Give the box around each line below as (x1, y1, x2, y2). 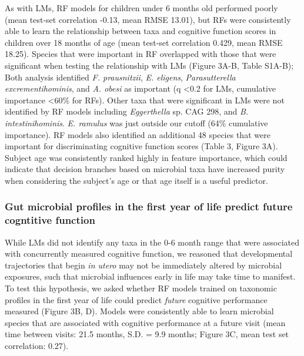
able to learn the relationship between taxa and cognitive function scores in (5, 25, 276, 37)
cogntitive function (5, 213, 95, 227)
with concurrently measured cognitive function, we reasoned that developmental (5, 247, 293, 260)
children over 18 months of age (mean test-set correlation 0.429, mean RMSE (5, 36, 283, 48)
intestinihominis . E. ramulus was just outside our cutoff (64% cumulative (5, 116, 268, 129)
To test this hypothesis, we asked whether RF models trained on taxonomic (5, 282, 277, 294)
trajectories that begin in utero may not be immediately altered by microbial (5, 258, 282, 271)
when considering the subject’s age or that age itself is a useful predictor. (5, 174, 268, 186)
